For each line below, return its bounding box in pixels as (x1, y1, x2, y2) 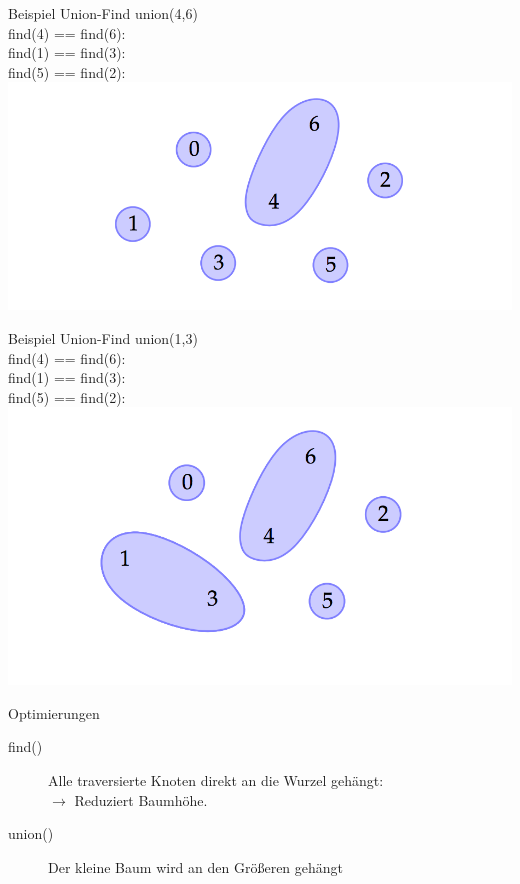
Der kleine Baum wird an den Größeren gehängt (48, 856, 344, 877)
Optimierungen (8, 702, 100, 723)
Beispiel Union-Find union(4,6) (8, 3, 198, 23)
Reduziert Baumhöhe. (74, 789, 208, 810)
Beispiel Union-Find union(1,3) (8, 327, 198, 348)
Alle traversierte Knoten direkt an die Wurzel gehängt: (48, 770, 384, 791)
